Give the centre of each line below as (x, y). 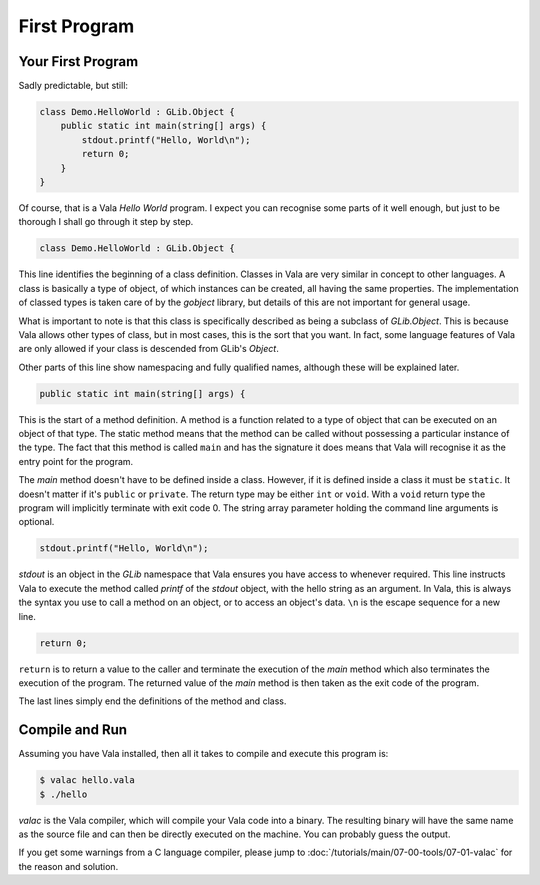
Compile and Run (73, 730)
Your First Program (78, 61)
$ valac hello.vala (87, 780)
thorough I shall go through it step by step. (106, 222)
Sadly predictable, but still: (73, 86)
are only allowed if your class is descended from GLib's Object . (148, 349)
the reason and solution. (68, 866)
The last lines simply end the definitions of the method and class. (152, 701)
